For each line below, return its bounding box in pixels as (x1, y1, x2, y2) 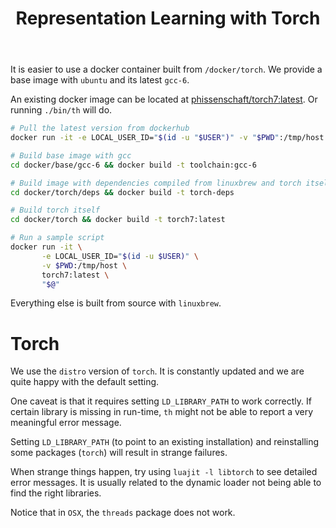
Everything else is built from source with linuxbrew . (10, 297, 222, 309)
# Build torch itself (10, 205, 101, 216)
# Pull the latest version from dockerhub (10, 123, 190, 134)
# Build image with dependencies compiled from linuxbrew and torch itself (10, 178, 333, 188)
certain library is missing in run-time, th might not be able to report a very (10, 406, 314, 418)
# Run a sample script (10, 233, 105, 243)
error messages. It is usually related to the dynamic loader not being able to (10, 477, 322, 489)
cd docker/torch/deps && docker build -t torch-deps (10, 187, 235, 197)
